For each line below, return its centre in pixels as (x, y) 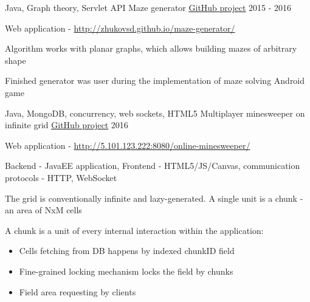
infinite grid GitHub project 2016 (67, 125)
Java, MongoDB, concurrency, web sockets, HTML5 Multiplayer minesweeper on (155, 113)
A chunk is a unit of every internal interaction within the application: (134, 230)
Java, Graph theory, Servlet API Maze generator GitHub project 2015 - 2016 (148, 7)
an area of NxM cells (43, 210)
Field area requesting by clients (77, 291)
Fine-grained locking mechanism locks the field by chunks (126, 271)
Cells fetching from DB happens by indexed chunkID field (127, 251)
